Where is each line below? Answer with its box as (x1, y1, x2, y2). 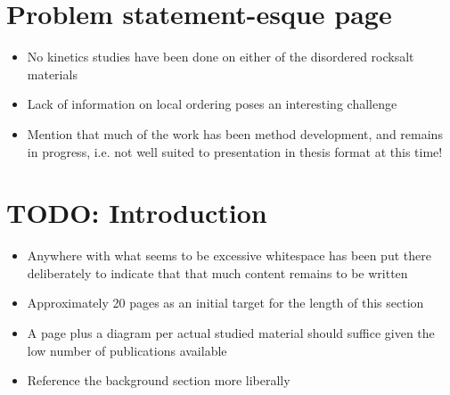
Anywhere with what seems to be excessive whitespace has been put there (27, 246, 431, 265)
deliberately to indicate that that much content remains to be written (27, 263, 408, 282)
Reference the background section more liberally (27, 371, 290, 390)
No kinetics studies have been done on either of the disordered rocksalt (27, 47, 414, 66)
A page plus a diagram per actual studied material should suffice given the (27, 324, 435, 342)
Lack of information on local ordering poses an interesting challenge (27, 95, 397, 113)
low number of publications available (27, 341, 227, 359)
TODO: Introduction (6, 194, 267, 231)
